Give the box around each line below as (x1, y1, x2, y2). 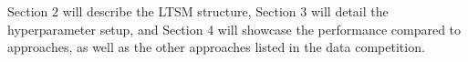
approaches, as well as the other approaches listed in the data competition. (7, 37, 425, 57)
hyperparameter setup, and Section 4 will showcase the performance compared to (7, 19, 462, 38)
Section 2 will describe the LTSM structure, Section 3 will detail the (7, 2, 389, 20)
